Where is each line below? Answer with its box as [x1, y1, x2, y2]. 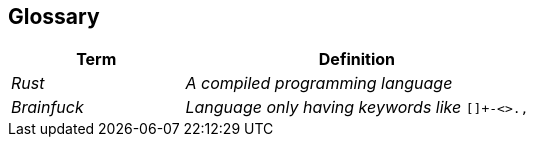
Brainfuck [11, 97, 84, 118]
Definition [318, 49, 395, 70]
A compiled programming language [185, 73, 453, 94]
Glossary [8, 4, 100, 29]
